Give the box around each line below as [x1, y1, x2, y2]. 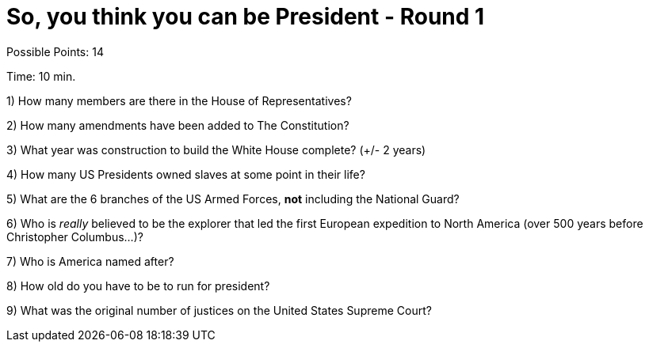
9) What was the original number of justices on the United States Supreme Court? [6, 303, 432, 317]
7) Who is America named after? [6, 254, 174, 268]
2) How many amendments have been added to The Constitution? [6, 118, 349, 132]
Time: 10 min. [6, 69, 76, 83]
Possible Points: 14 [6, 44, 104, 59]
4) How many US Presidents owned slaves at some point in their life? [6, 167, 365, 181]
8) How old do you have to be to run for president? [6, 278, 270, 293]
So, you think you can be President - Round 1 [6, 3, 485, 30]
